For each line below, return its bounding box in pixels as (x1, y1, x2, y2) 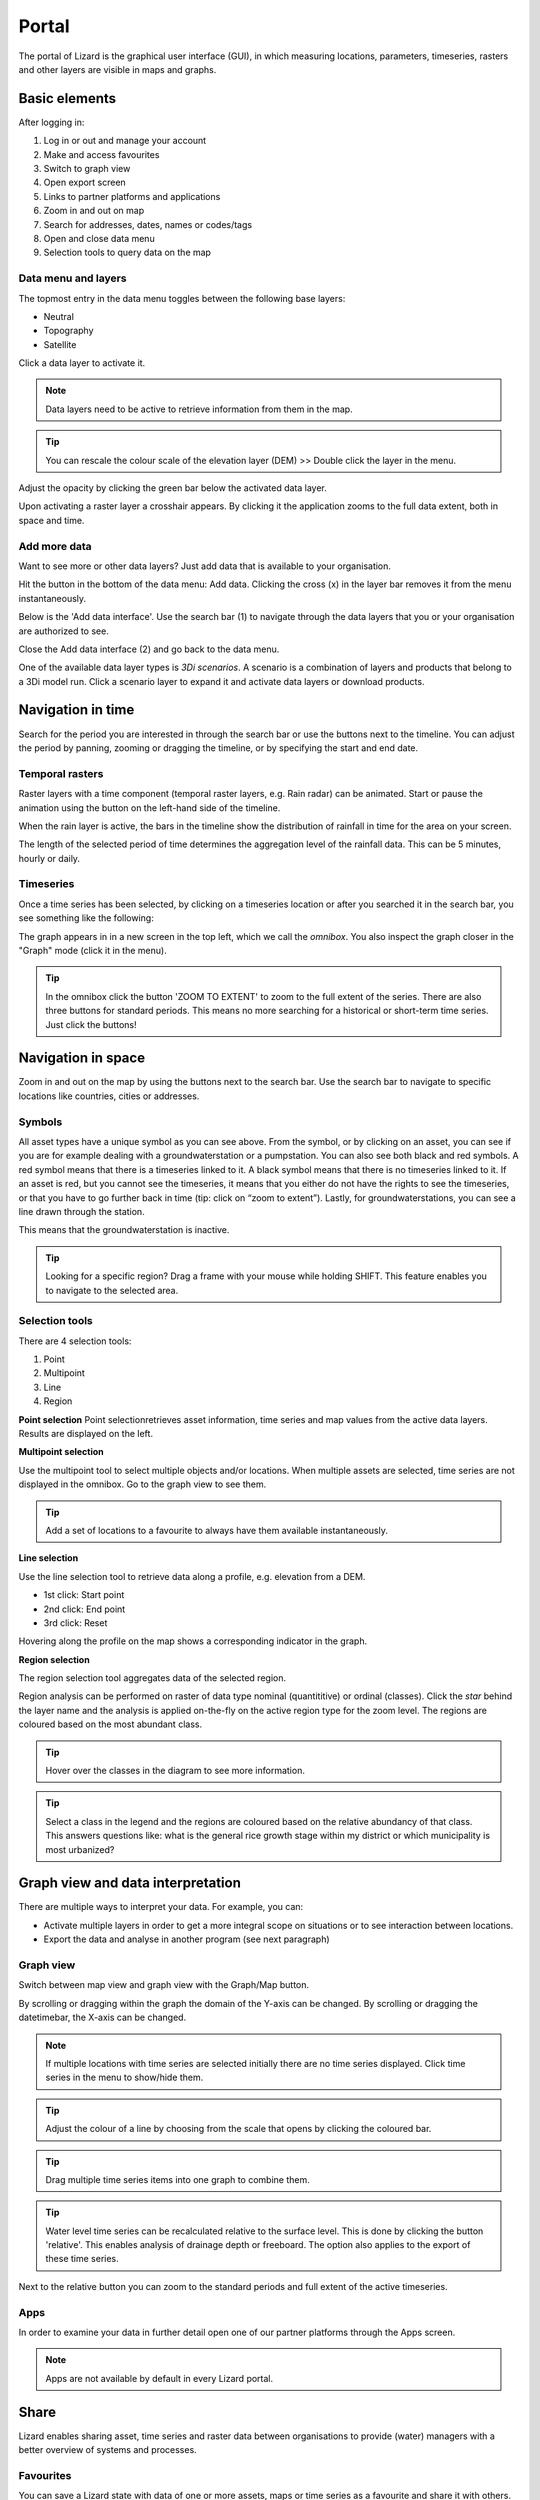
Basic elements (18, 90, 117, 107)
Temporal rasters (18, 766, 104, 780)
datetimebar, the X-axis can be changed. (18, 2011, 187, 2024)
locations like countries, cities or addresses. (18, 1090, 200, 1102)
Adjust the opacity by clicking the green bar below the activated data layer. (18, 482, 327, 494)
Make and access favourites (43, 148, 160, 160)
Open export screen (43, 176, 127, 189)
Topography (43, 325, 94, 337)
